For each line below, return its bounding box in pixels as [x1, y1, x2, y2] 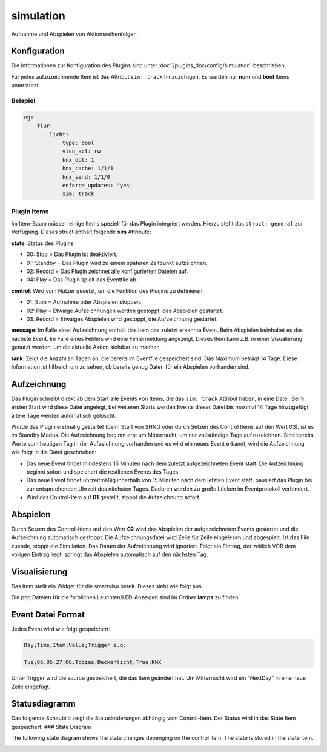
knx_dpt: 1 [62, 156, 95, 163]
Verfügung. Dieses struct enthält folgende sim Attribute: [11, 228, 151, 236]
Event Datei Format [11, 609, 85, 620]
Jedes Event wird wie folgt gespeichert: [11, 625, 110, 633]
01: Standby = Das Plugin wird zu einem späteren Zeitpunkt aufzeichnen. [26, 259, 208, 266]
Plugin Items [11, 207, 49, 215]
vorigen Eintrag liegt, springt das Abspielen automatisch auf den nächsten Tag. [11, 551, 208, 558]
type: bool [62, 139, 95, 146]
